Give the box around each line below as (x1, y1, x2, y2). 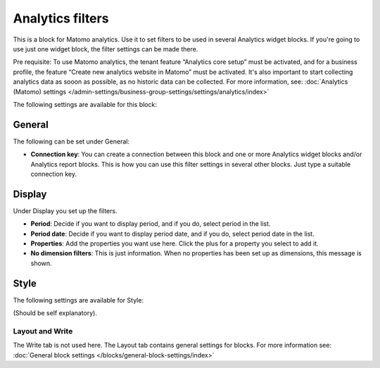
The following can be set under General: (13, 137, 130, 146)
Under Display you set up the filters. (13, 206, 118, 215)
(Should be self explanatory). (13, 309, 98, 317)
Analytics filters (13, 11, 109, 26)
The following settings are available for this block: (13, 100, 158, 108)
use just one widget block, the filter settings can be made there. (13, 44, 198, 53)
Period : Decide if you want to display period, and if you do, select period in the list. (30, 220, 271, 228)
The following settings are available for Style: (13, 296, 144, 304)
